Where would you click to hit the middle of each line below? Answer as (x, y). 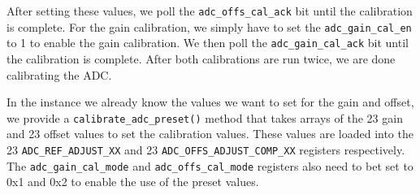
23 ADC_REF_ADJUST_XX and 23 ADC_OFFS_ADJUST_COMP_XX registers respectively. (206, 149)
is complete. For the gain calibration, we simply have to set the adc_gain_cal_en (209, 26)
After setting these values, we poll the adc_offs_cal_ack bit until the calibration (210, 11)
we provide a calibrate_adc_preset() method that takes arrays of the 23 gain (205, 117)
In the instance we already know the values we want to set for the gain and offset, (210, 102)
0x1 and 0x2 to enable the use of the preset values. (133, 182)
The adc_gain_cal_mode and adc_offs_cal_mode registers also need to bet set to (210, 165)
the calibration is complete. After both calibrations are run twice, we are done (201, 58)
